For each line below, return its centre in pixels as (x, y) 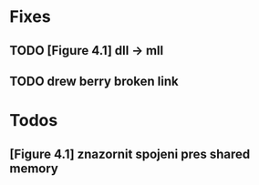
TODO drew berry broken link (94, 81)
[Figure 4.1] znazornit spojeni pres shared (130, 154)
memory (34, 168)
